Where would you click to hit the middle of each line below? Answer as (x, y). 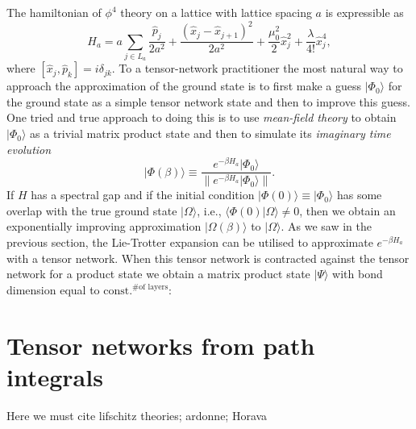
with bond (358, 274)
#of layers (150, 287)
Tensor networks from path (161, 345)
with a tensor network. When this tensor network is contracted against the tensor (208, 258)
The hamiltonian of (54, 12)
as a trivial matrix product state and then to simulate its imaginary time (210, 133)
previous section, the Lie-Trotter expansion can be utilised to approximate (190, 242)
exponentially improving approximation (104, 226)
